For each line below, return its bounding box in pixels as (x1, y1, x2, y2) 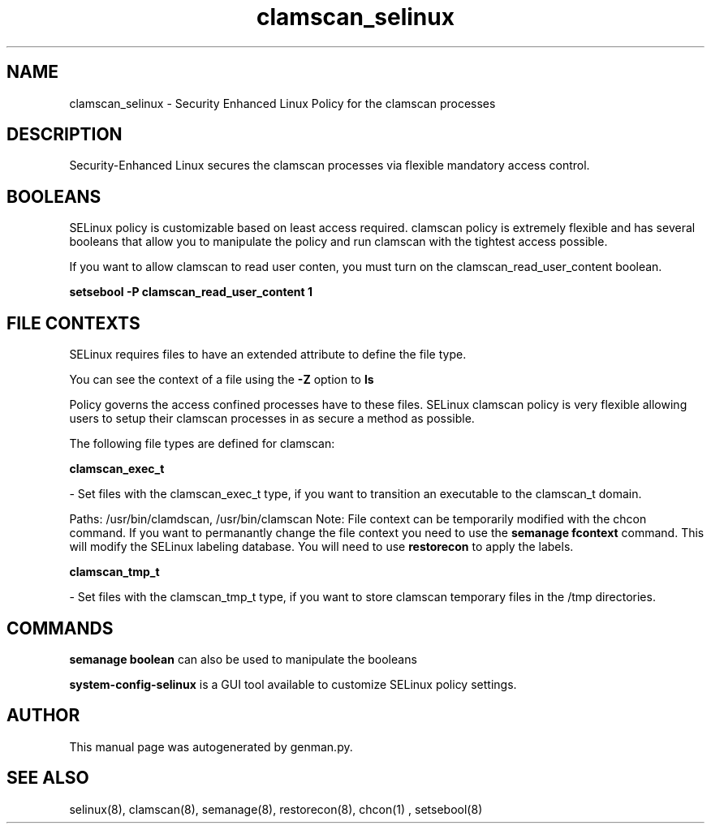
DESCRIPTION (6, 124, 123, 145)
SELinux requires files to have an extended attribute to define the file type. (69, 347, 467, 362)
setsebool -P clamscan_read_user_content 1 (69, 285, 312, 299)
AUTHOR (6, 705, 80, 726)
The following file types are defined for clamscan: (69, 437, 335, 451)
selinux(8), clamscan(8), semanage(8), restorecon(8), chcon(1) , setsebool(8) (69, 802, 483, 816)
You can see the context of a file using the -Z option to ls (69, 372, 374, 387)
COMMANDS (6, 617, 114, 639)
